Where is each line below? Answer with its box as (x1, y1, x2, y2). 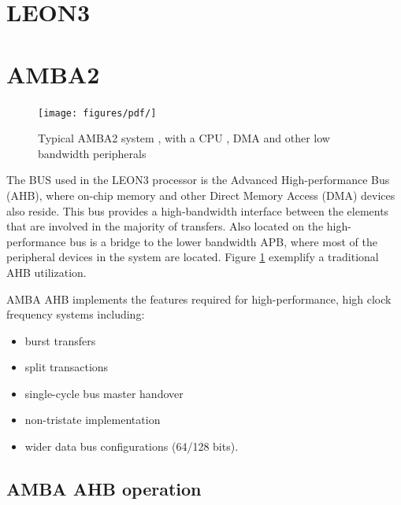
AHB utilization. (6, 264, 87, 280)
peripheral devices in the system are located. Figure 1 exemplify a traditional (6, 249, 379, 265)
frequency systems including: (6, 306, 145, 323)
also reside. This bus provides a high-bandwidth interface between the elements (6, 202, 389, 219)
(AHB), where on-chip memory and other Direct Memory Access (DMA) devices (6, 186, 395, 203)
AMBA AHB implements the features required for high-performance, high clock (6, 290, 392, 307)
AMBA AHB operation (6, 477, 202, 501)
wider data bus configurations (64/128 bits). (24, 438, 239, 455)
